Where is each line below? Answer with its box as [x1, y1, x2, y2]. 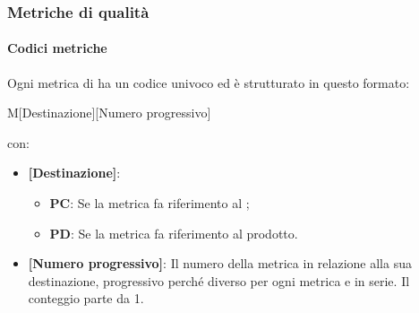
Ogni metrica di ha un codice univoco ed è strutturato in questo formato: [7, 73, 410, 91]
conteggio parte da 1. [28, 289, 144, 308]
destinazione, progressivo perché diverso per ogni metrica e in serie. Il [28, 271, 410, 290]
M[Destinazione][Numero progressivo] [7, 103, 211, 122]
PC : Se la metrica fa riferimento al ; [49, 194, 250, 213]
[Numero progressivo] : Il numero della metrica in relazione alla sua [28, 254, 412, 273]
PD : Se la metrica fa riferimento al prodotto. [49, 223, 298, 242]
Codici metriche [7, 39, 107, 57]
